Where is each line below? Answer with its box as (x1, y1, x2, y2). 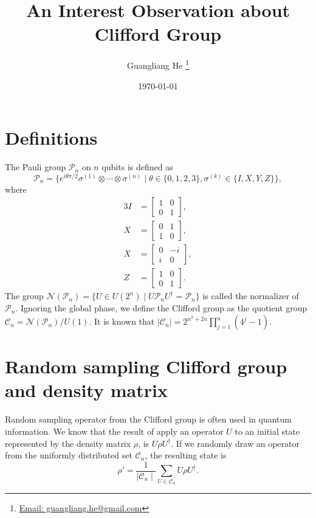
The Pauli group (5, 161, 66, 173)
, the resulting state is (145, 449, 227, 461)
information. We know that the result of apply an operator (5, 424, 224, 437)
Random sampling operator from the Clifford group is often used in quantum (5, 413, 292, 426)
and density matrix (5, 378, 168, 402)
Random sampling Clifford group (5, 354, 287, 379)
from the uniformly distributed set (5, 449, 132, 461)
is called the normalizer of (202, 289, 299, 302)
